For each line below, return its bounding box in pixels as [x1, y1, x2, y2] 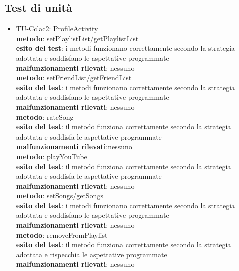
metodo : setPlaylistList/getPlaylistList [16, 33, 139, 43]
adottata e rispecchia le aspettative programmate [16, 249, 167, 259]
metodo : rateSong [16, 111, 74, 122]
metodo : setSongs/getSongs [16, 190, 103, 201]
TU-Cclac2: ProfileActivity [16, 23, 98, 34]
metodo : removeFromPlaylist [16, 229, 108, 240]
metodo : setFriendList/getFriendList [16, 72, 132, 83]
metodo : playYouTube [16, 151, 87, 161]
